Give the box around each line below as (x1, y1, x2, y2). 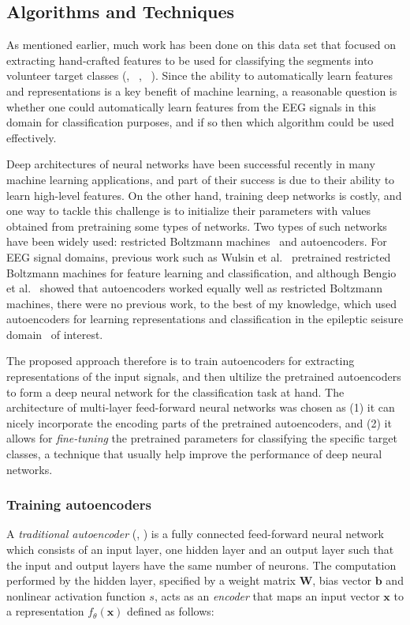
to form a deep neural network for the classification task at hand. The (6, 383, 345, 400)
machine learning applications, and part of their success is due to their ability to (6, 171, 395, 187)
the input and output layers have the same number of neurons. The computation (6, 556, 397, 573)
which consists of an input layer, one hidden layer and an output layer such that (6, 541, 394, 558)
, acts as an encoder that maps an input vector (154, 587, 380, 604)
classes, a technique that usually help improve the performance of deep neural (6, 446, 382, 462)
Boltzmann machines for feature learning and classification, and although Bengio (6, 264, 397, 280)
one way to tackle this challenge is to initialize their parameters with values (6, 202, 371, 219)
